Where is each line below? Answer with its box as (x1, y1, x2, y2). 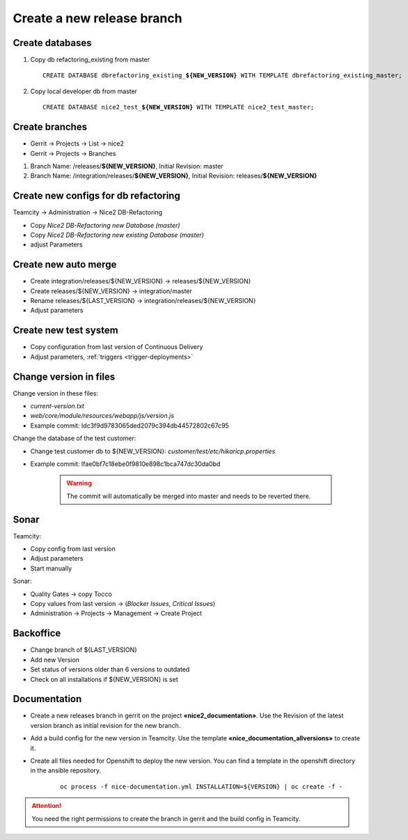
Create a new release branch (13, 10, 182, 26)
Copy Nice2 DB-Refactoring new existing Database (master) (30, 231, 205, 239)
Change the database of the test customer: (13, 434, 136, 442)
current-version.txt (30, 402, 85, 410)
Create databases (13, 37, 92, 49)
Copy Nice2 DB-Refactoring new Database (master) (30, 221, 180, 229)
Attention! (31, 802, 62, 810)
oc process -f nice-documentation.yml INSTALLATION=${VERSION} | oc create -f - (60, 782, 343, 791)
